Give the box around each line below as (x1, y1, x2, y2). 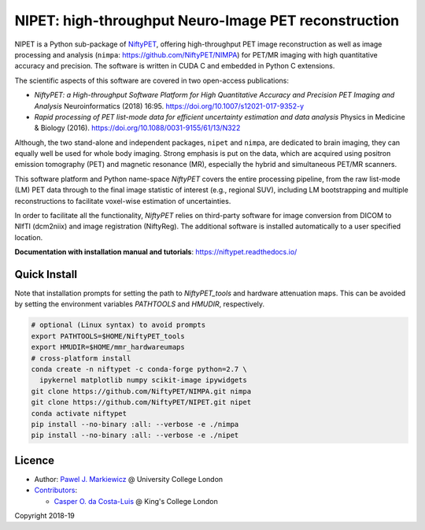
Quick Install (14, 268, 78, 281)
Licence (14, 454, 55, 467)
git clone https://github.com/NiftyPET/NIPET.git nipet (31, 398, 252, 407)
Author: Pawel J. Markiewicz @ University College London (34, 474, 224, 484)
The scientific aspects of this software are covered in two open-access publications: (14, 76, 290, 85)
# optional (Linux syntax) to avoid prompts (31, 321, 206, 330)
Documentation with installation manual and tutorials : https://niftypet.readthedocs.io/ (14, 247, 297, 257)
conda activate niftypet (31, 409, 128, 417)
